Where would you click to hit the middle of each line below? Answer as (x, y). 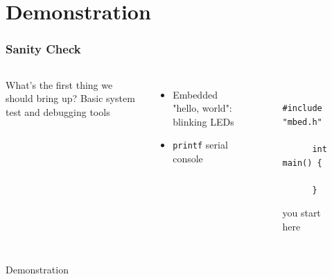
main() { (302, 163)
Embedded (195, 94)
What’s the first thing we (59, 84)
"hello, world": (202, 108)
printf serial (200, 145)
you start (302, 213)
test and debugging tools (58, 111)
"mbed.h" (302, 122)
